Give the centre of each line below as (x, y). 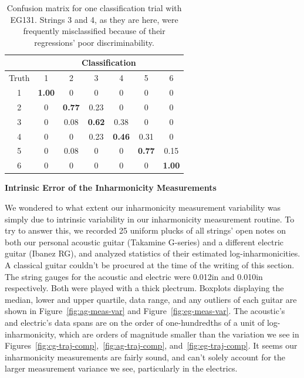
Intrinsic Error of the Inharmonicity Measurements (111, 188)
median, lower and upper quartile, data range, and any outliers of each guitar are (151, 299)
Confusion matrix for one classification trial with (94, 8)
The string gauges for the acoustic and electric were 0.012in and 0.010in (134, 276)
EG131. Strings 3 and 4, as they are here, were (94, 19)
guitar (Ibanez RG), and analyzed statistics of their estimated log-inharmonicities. (153, 253)
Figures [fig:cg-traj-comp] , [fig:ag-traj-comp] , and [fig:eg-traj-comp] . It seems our (151, 345)
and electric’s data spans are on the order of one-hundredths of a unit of (135, 322)
